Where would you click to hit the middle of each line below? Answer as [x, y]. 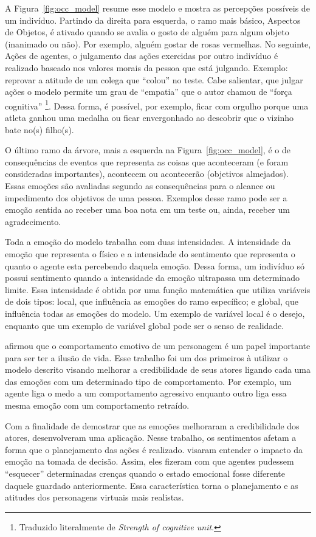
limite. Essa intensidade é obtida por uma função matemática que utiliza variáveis [158, 289]
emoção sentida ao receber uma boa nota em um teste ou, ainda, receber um [147, 210]
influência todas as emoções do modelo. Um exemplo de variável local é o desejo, [155, 313]
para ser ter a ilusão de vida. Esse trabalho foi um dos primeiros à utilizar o [146, 357]
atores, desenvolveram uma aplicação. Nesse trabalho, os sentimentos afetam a [151, 438]
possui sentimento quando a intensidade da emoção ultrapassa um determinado [153, 278]
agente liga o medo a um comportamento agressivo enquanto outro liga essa [146, 393]
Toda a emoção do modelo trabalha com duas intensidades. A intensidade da [148, 242]
